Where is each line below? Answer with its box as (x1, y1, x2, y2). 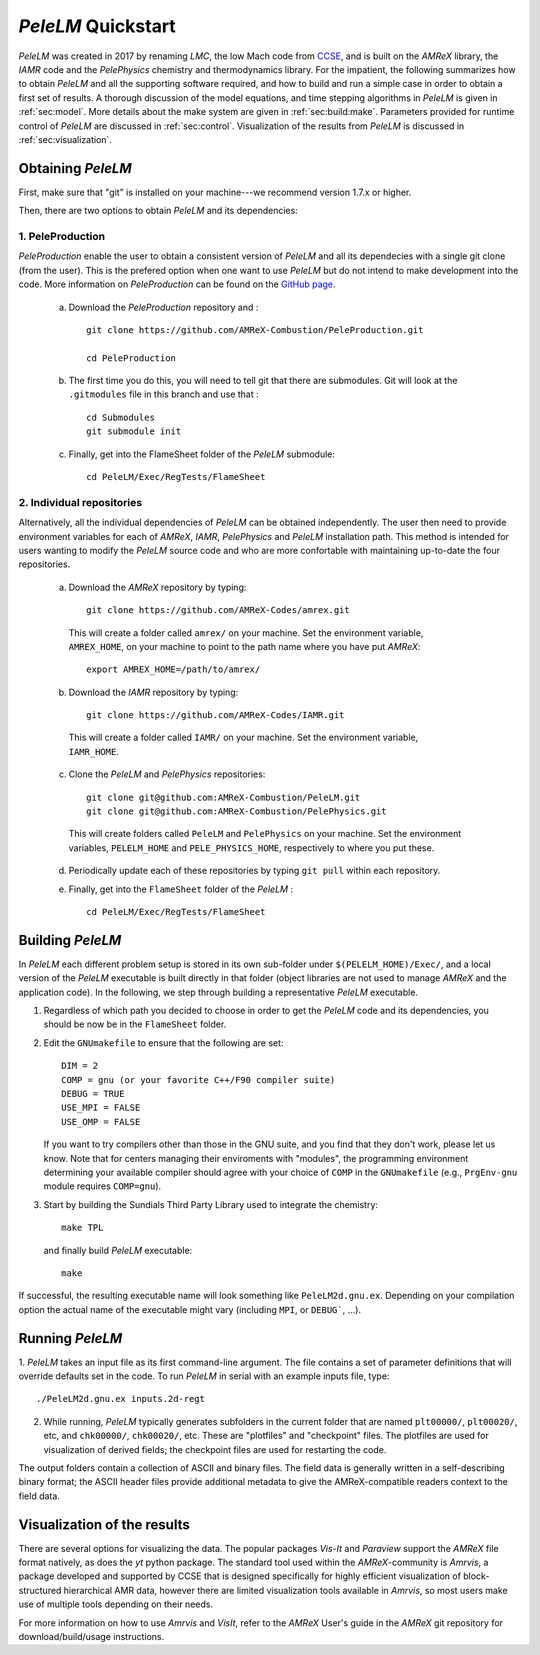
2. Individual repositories (18, 495, 143, 509)
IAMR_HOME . (68, 745, 119, 757)
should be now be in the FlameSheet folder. (43, 1018, 227, 1030)
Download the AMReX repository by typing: (68, 581, 247, 593)
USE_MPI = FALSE (61, 1102, 141, 1114)
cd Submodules (86, 411, 155, 423)
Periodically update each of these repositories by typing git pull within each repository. (68, 865, 441, 877)
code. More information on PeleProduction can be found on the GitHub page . (18, 278, 336, 290)
